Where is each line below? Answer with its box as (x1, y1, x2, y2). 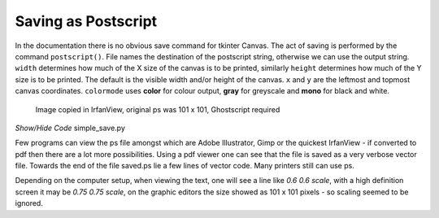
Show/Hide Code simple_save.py (15, 123, 126, 133)
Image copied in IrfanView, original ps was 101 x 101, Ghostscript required (35, 104, 280, 114)
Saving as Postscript (15, 12, 158, 30)
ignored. (15, 198, 44, 208)
